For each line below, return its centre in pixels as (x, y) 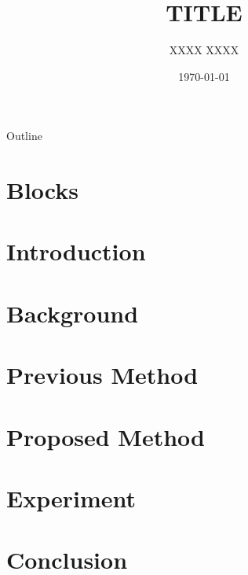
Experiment (71, 498)
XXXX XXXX (204, 50)
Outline (24, 136)
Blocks (42, 190)
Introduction (76, 251)
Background (73, 313)
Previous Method (102, 375)
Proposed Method (106, 436)
